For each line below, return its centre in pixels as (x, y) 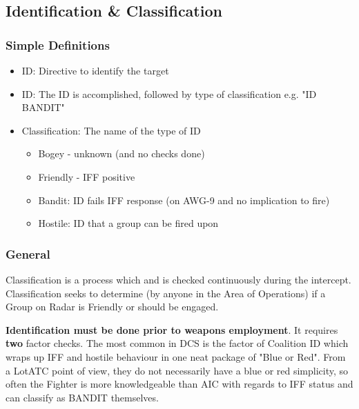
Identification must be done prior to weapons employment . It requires (172, 329)
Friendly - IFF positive (87, 176)
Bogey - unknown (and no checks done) (122, 153)
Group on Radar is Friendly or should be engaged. (112, 307)
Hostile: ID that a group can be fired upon (128, 223)
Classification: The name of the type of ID (111, 130)
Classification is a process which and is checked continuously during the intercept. (178, 279)
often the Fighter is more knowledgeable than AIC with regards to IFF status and (179, 384)
